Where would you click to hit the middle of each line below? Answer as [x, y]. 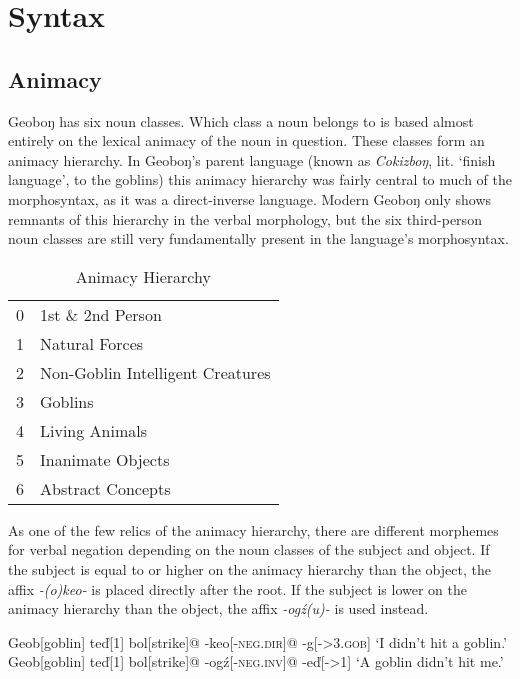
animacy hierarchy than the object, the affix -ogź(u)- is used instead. [218, 608]
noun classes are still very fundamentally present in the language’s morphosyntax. [258, 238]
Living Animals [94, 430]
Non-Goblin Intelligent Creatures [155, 372]
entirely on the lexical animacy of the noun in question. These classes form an [246, 140]
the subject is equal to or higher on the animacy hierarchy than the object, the [249, 568]
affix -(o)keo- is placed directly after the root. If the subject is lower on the [237, 588]
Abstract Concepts [105, 488]
